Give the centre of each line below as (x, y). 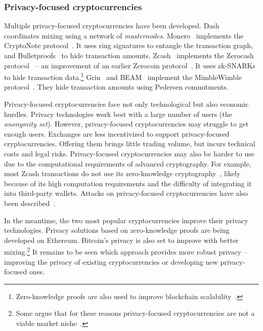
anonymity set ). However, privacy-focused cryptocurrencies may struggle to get (126, 124)
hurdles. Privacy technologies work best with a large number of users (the (118, 114)
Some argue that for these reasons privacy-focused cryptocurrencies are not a (135, 313)
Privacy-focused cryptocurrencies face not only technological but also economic (126, 104)
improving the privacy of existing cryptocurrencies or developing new (111, 261)
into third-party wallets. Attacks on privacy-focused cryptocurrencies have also (126, 193)
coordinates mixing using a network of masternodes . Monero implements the (124, 35)
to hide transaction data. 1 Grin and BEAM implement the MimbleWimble (123, 76)
